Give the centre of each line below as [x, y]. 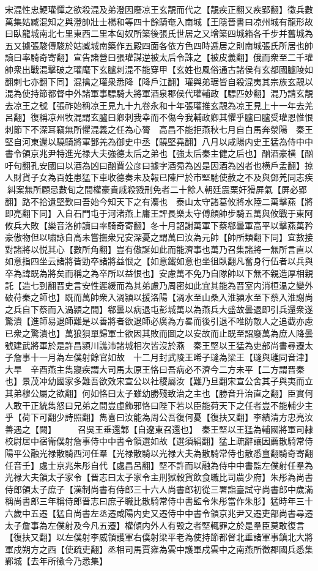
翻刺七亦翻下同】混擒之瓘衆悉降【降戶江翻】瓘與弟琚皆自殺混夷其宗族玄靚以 [159, 81]
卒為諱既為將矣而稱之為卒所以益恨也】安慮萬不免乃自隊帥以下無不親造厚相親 [159, 273]
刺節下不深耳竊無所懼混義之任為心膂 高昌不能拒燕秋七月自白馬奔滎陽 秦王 [159, 129]
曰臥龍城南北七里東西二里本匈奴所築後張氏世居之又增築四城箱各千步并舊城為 [159, 33]
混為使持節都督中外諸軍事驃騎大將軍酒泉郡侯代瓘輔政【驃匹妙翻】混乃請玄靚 [159, 93]
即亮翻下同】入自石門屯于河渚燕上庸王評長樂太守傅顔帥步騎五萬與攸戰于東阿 [159, 213]
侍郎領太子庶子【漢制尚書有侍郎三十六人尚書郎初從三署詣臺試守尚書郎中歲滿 [159, 489]
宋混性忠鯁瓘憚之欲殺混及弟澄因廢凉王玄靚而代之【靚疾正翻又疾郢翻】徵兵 [155, 9]
